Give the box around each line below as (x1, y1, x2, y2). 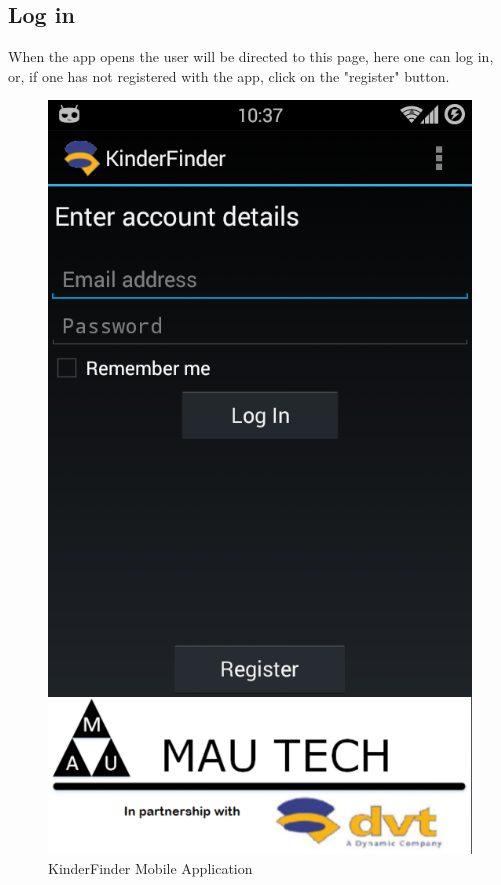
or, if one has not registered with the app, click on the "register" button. (8, 65, 450, 86)
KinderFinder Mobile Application (48, 857, 253, 878)
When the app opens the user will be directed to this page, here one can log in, (8, 46, 494, 67)
